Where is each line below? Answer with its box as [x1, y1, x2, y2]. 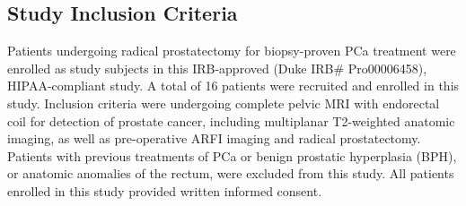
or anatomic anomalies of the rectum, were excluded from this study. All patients [7, 164, 454, 183]
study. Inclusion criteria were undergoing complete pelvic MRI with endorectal [7, 93, 440, 112]
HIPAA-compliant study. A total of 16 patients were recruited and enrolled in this [7, 76, 460, 95]
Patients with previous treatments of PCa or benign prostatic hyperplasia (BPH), [7, 146, 457, 165]
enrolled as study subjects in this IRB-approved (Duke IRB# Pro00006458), [7, 58, 427, 77]
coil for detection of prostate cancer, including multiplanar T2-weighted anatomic [7, 111, 455, 130]
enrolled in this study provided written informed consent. [7, 181, 322, 200]
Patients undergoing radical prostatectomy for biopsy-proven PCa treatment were [7, 41, 456, 60]
